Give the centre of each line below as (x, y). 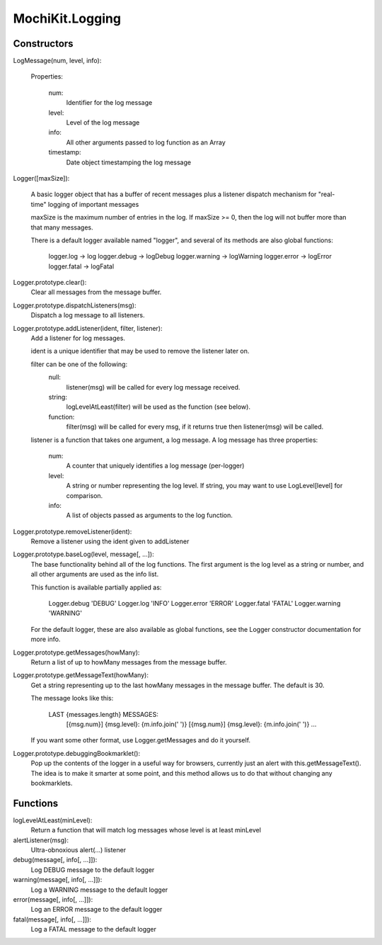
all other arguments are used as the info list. (95, 575)
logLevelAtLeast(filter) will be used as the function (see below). (158, 407)
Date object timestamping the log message (128, 162)
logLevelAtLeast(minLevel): (53, 820)
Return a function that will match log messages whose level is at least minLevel (146, 830)
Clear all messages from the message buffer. (96, 292)
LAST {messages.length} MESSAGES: (103, 714)
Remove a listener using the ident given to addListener (110, 541)
